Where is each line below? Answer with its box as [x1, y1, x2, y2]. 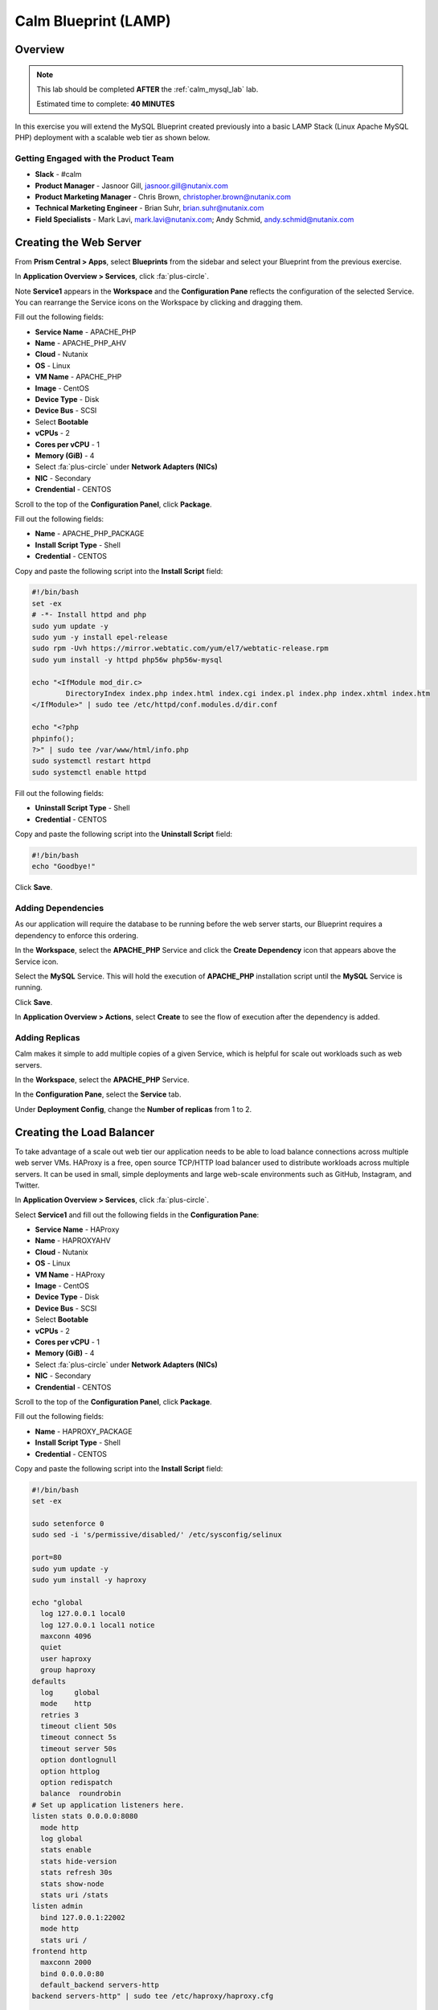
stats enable [40, 1845, 92, 1855]
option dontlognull [40, 1755, 117, 1765]
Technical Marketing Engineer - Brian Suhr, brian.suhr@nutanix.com [35, 203, 264, 213]
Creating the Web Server [14, 236, 142, 249]
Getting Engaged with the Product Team [14, 153, 174, 164]
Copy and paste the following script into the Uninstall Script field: [14, 829, 233, 839]
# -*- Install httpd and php [31, 610, 147, 619]
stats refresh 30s [40, 1868, 113, 1877]
